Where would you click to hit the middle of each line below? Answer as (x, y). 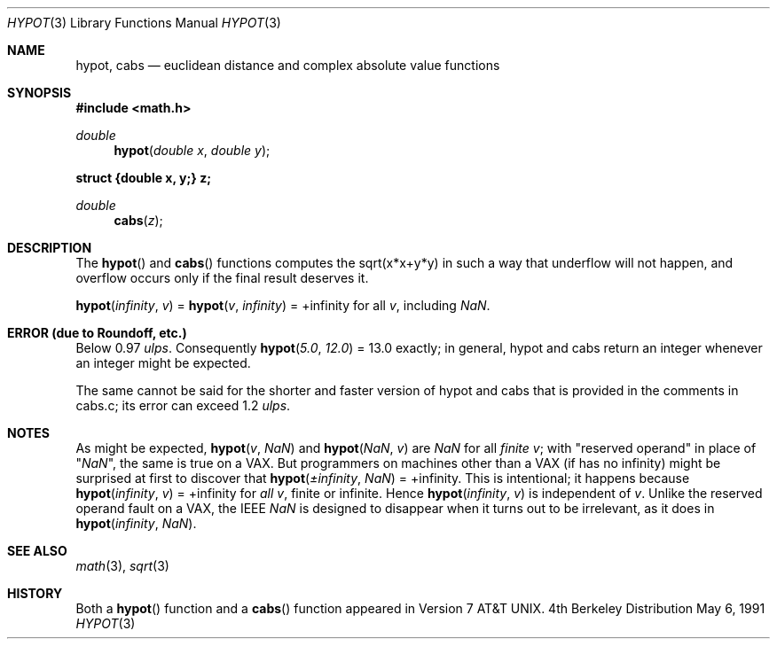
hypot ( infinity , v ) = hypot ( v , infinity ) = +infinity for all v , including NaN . (283, 305)
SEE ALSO (37, 551)
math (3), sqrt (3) (122, 566)
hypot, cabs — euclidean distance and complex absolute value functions (288, 65)
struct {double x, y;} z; (143, 178)
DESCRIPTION (50, 248)
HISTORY (35, 593)
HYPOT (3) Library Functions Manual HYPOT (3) (144, 23)
